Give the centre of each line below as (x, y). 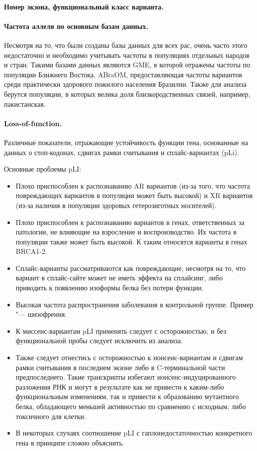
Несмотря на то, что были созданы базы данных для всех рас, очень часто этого (126, 45)
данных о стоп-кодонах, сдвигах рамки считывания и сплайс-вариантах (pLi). (122, 152)
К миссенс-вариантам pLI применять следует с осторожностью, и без (121, 331)
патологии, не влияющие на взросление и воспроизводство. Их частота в (126, 232)
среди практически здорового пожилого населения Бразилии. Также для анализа (125, 84)
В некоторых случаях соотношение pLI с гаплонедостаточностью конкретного (134, 433)
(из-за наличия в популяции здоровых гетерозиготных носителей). (116, 205)
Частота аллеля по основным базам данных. (76, 26)
